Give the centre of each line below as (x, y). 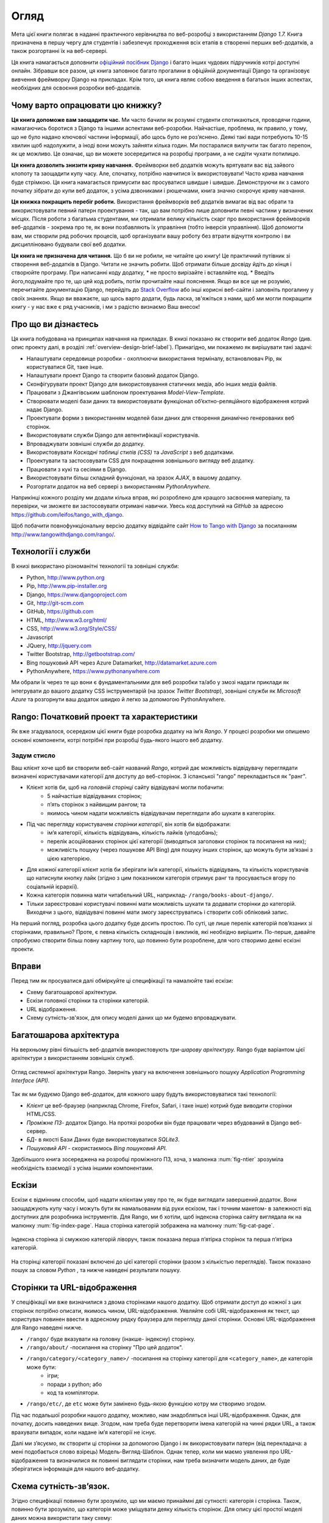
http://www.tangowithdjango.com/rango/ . (63, 534)
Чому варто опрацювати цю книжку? (87, 105)
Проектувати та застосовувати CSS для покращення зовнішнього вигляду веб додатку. (141, 461)
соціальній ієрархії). (53, 886)
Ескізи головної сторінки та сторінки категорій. (88, 1001)
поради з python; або (75, 1384)
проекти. (23, 949)
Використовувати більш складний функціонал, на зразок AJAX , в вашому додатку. (134, 478)
